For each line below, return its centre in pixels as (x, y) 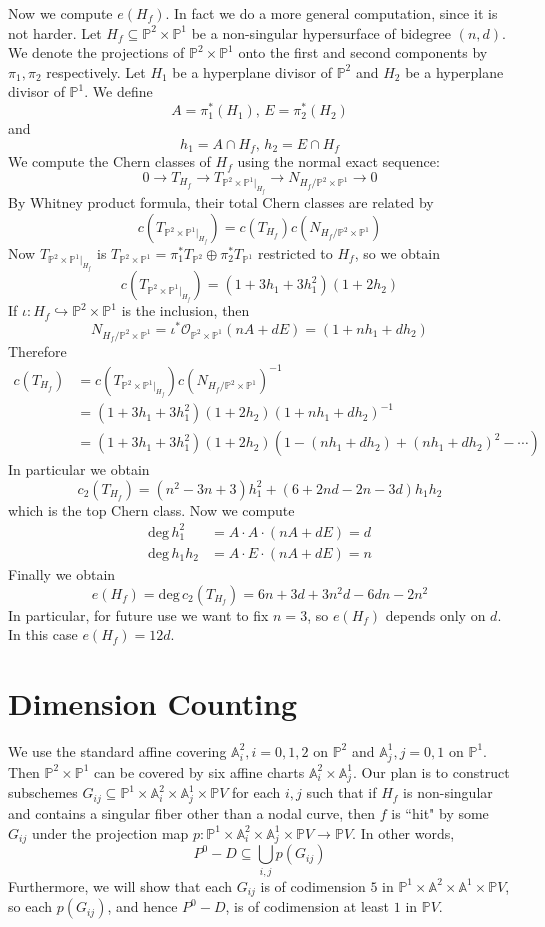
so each (30, 906)
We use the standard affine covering (117, 750)
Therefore (37, 350)
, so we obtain (397, 252)
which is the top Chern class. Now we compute (151, 509)
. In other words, (403, 832)
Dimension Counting (153, 702)
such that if (341, 792)
